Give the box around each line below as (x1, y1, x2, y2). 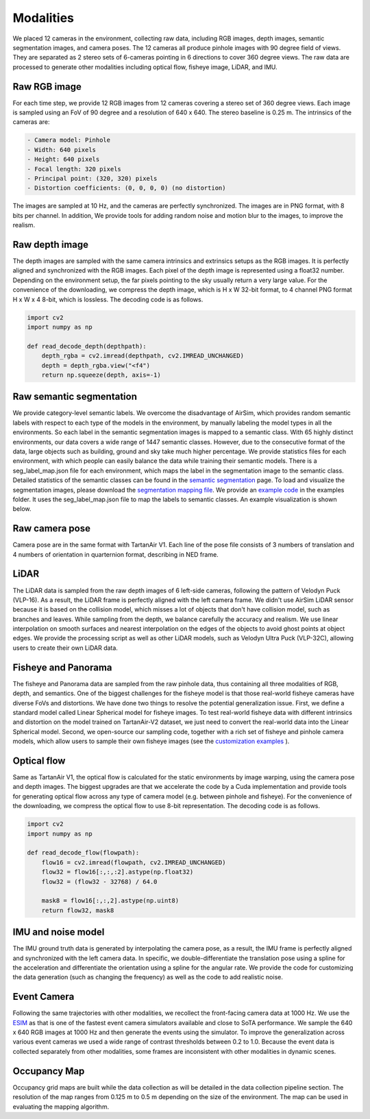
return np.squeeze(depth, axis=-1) (41, 370, 161, 379)
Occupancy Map (12, 1065, 85, 1077)
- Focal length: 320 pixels (27, 165, 121, 173)
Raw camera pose (12, 523, 90, 534)
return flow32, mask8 (41, 906, 114, 914)
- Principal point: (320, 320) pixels (27, 175, 158, 182)
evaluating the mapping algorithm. (12, 1103, 110, 1111)
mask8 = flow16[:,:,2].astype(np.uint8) (41, 897, 180, 905)
